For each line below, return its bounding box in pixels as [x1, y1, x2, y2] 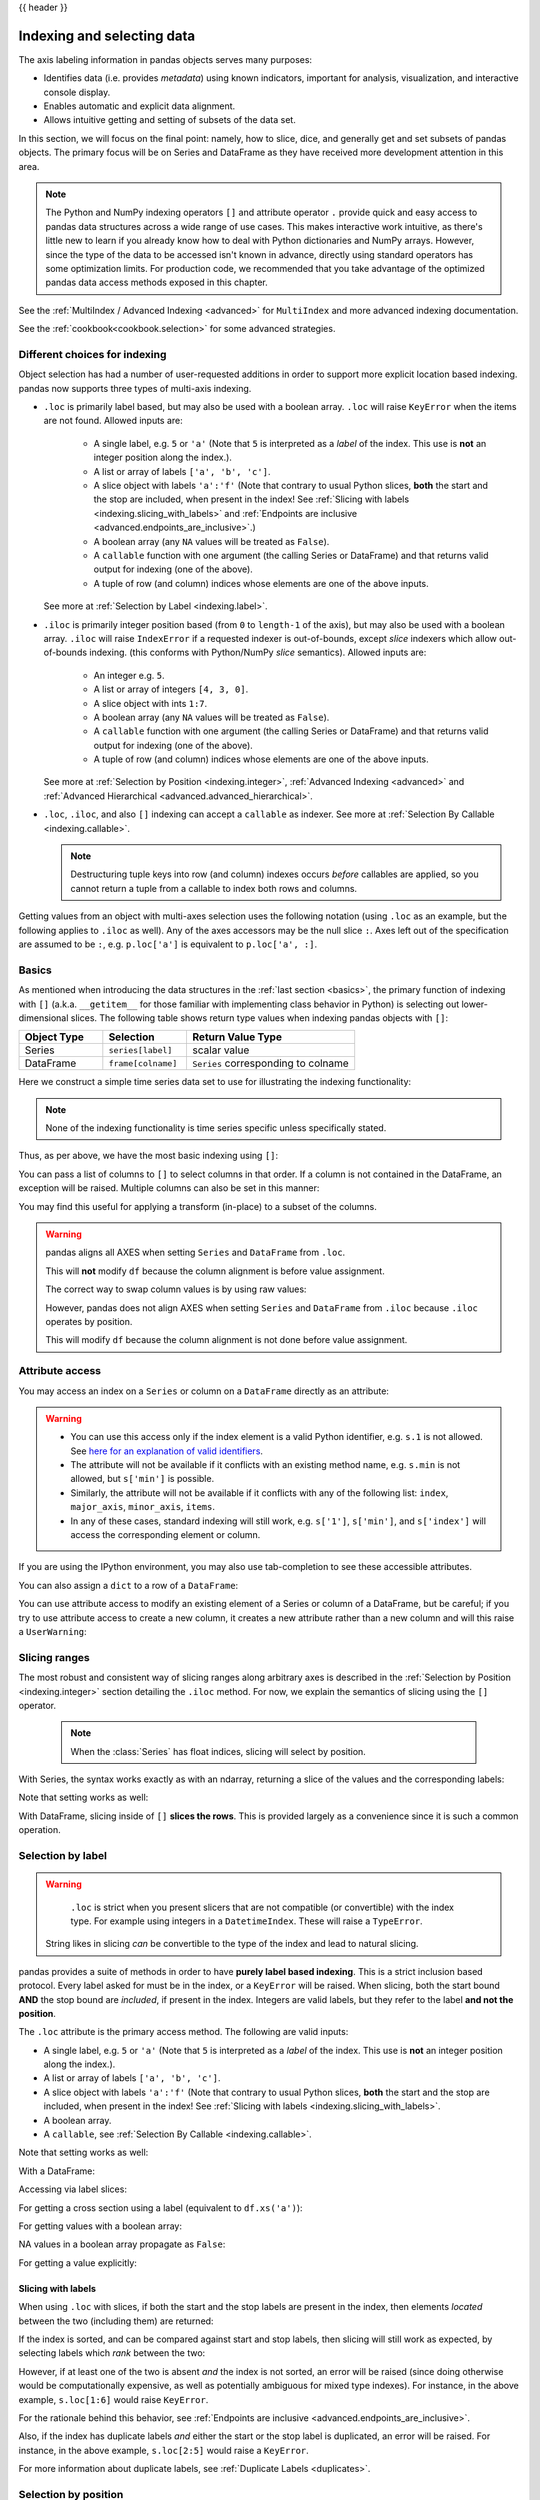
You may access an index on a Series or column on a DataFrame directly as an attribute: [18, 1385, 390, 1397]
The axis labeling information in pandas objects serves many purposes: [18, 53, 313, 65]
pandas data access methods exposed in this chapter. [45, 276, 269, 289]
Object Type [24, 1030, 85, 1044]
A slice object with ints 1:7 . [93, 697, 208, 709]
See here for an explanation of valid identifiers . [70, 1445, 264, 1457]
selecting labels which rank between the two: [18, 2347, 206, 2359]
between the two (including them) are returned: [18, 2315, 214, 2327]
